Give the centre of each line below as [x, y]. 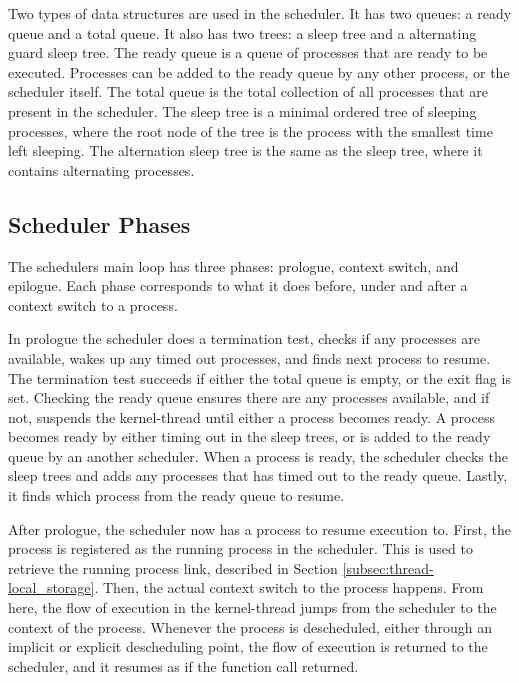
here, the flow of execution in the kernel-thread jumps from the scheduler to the [252, 607]
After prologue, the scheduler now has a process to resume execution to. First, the [259, 528]
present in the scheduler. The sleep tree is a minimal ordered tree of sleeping [242, 110]
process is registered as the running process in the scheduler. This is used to [240, 548]
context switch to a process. [93, 304]
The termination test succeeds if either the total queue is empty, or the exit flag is [259, 377]
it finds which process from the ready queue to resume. [176, 495]
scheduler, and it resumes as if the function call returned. [183, 665]
